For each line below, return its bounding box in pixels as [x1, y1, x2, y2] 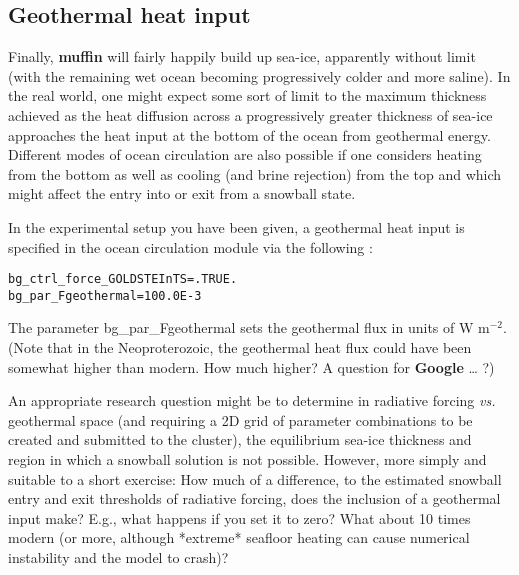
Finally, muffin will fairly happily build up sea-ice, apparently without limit [8, 46, 476, 67]
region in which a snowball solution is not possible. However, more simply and [8, 449, 487, 470]
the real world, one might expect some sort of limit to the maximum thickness [8, 85, 487, 106]
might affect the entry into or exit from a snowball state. [8, 183, 356, 204]
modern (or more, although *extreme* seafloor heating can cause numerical [8, 527, 470, 548]
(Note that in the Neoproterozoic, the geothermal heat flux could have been [8, 337, 472, 358]
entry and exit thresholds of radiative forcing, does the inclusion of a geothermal [8, 488, 501, 509]
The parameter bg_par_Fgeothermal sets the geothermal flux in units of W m [8, 317, 490, 338]
